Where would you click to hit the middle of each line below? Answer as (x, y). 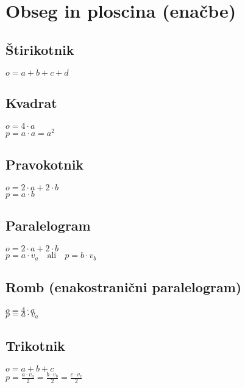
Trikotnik (35, 345)
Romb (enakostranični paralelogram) (124, 287)
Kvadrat (31, 102)
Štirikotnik (40, 49)
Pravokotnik (45, 164)
